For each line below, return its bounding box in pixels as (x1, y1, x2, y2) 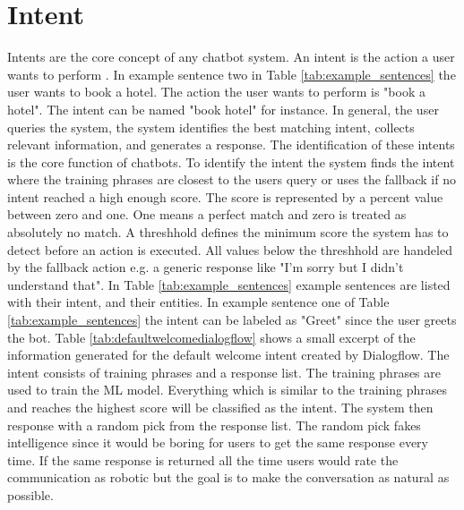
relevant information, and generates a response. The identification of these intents (7, 135, 455, 154)
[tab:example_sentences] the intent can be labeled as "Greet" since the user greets (7, 310, 457, 329)
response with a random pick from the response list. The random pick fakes (7, 415, 421, 434)
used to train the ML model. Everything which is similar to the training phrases (7, 380, 447, 399)
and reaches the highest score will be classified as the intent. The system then (7, 398, 434, 416)
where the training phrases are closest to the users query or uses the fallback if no (7, 170, 456, 189)
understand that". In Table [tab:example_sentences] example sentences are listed (7, 275, 451, 293)
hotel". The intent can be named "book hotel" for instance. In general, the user (7, 99, 439, 118)
